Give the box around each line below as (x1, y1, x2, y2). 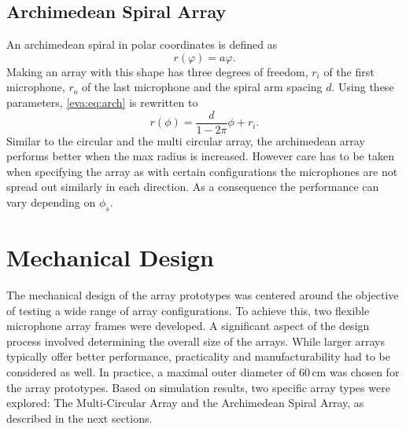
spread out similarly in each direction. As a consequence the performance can (6, 178, 379, 195)
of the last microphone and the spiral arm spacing (81, 79, 323, 95)
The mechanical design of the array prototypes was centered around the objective (6, 286, 399, 302)
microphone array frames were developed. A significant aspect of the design (6, 317, 370, 334)
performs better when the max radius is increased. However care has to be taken (6, 148, 394, 164)
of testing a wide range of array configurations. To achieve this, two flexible (6, 302, 370, 318)
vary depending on (6, 194, 96, 211)
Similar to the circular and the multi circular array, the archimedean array (6, 132, 365, 148)
